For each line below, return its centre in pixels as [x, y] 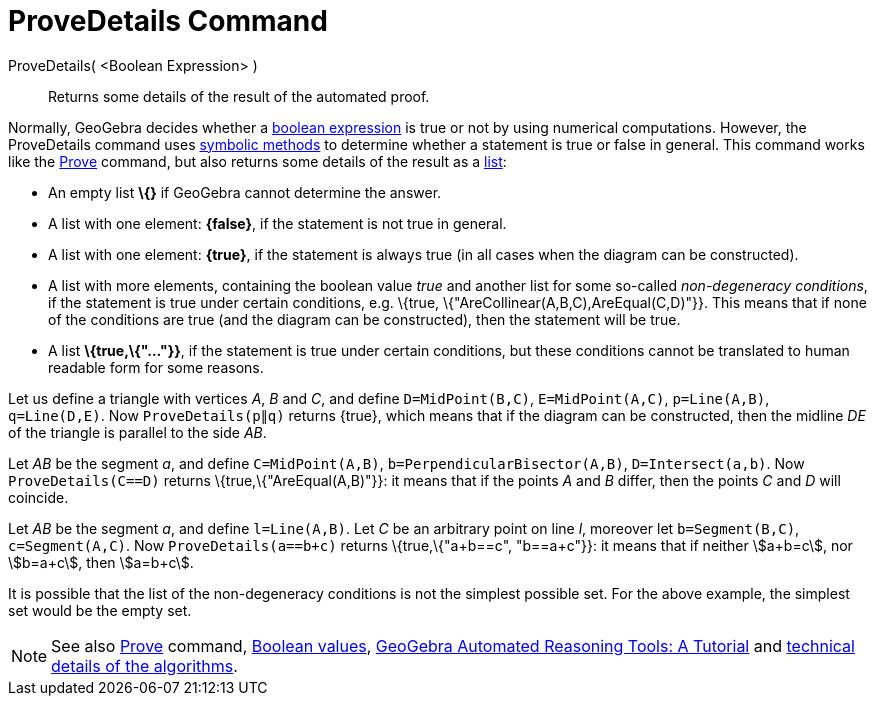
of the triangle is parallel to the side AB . [137, 432]
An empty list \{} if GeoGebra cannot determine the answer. [245, 192]
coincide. [38, 497]
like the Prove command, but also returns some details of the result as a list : [257, 161]
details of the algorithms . [144, 665]
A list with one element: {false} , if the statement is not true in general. [277, 223]
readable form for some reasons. [156, 367]
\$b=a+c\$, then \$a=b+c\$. [101, 562]
